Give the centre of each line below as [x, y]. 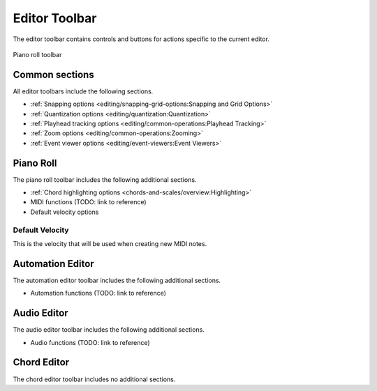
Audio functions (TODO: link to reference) [90, 342]
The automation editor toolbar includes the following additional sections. [117, 280]
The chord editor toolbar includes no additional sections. [94, 379]
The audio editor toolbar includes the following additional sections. [109, 330]
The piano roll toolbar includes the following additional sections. [105, 179]
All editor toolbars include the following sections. [83, 91]
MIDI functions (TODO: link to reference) [88, 202]
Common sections [53, 74]
